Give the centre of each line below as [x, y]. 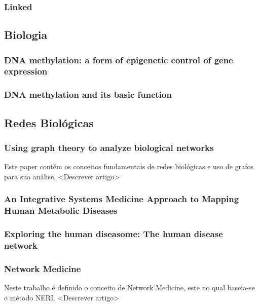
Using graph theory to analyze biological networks [109, 147]
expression [26, 71]
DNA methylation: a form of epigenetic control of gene [119, 60]
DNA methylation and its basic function [88, 94]
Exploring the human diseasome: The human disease [114, 234]
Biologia [26, 35]
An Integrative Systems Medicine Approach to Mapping [122, 199]
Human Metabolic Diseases [61, 211]
